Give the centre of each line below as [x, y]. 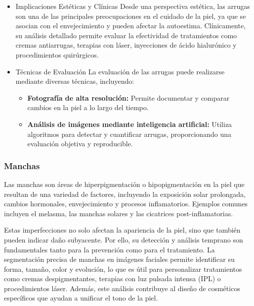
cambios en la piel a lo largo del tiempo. [88, 107]
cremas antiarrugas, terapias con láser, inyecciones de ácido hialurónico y [126, 45]
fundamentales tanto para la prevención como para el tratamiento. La [109, 249]
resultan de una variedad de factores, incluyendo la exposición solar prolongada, [125, 194]
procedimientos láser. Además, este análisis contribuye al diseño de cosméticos [122, 288]
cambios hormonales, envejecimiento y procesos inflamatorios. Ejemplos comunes [126, 204]
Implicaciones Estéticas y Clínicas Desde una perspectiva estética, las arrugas [133, 6]
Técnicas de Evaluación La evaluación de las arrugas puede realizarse [120, 71]
